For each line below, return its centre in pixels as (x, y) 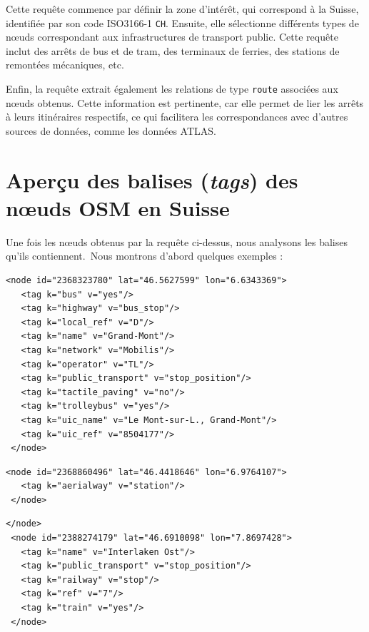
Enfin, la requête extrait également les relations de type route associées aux (172, 89)
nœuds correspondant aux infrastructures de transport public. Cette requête (172, 37)
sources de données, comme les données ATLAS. (111, 130)
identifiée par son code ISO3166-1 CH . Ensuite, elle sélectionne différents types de (182, 22)
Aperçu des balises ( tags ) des (152, 180)
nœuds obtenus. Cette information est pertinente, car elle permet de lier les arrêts (185, 102)
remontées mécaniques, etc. (65, 65)
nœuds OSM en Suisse (118, 207)
